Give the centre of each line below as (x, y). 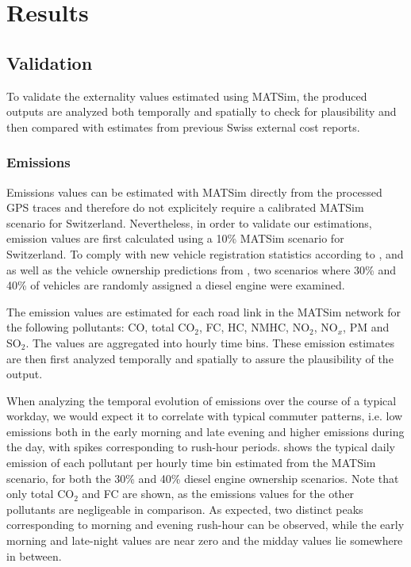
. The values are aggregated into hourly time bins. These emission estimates (210, 342)
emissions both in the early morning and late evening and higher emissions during (205, 431)
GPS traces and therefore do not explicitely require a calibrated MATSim (185, 207)
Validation (50, 62)
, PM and (366, 327)
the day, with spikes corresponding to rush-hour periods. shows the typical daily (201, 447)
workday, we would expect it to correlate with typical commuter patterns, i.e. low (205, 416)
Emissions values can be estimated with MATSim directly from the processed (194, 192)
